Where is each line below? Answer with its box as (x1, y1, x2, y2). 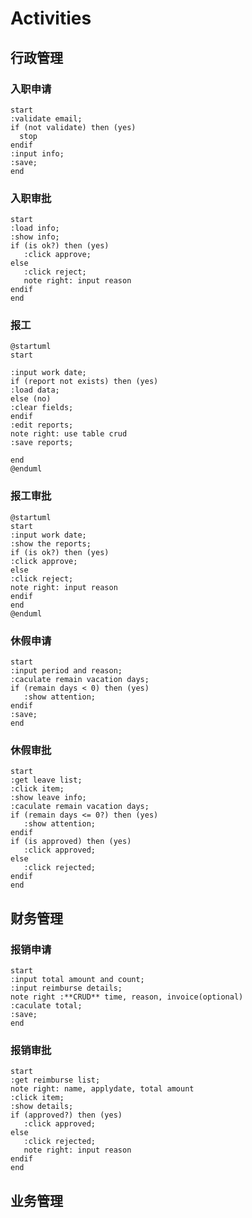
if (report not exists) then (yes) (10, 377, 159, 387)
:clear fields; (10, 403, 74, 413)
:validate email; (10, 113, 83, 124)
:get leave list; (10, 775, 83, 786)
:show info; (10, 232, 60, 242)
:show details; (10, 1102, 74, 1112)
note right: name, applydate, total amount (10, 1084, 195, 1094)
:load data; (10, 385, 60, 396)
